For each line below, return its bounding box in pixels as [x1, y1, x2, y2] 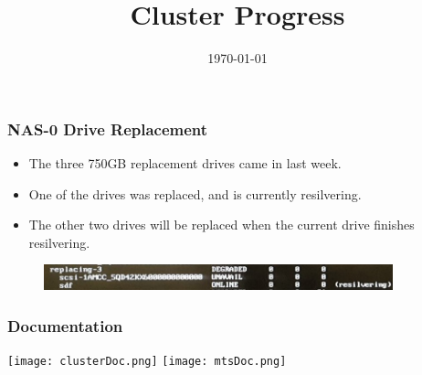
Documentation [7, 314, 123, 337]
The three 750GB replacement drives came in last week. [28, 154, 342, 173]
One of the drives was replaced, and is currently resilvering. [28, 184, 362, 203]
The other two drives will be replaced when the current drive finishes [28, 215, 415, 234]
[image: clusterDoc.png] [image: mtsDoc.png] [7, 354, 287, 368]
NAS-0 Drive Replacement [7, 117, 208, 140]
